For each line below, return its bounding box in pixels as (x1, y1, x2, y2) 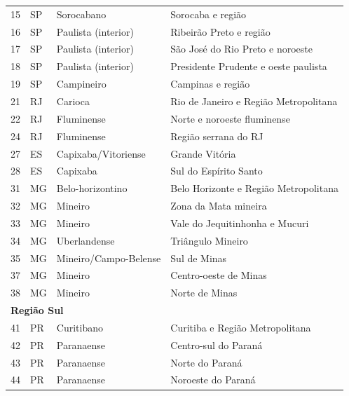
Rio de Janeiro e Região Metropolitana (170, 93, 338, 108)
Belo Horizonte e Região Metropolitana (170, 181, 338, 196)
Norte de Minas (170, 285, 238, 300)
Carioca (56, 93, 90, 108)
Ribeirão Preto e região (170, 24, 271, 39)
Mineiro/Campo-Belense (56, 250, 161, 265)
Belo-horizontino (56, 181, 128, 196)
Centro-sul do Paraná (170, 337, 263, 352)
